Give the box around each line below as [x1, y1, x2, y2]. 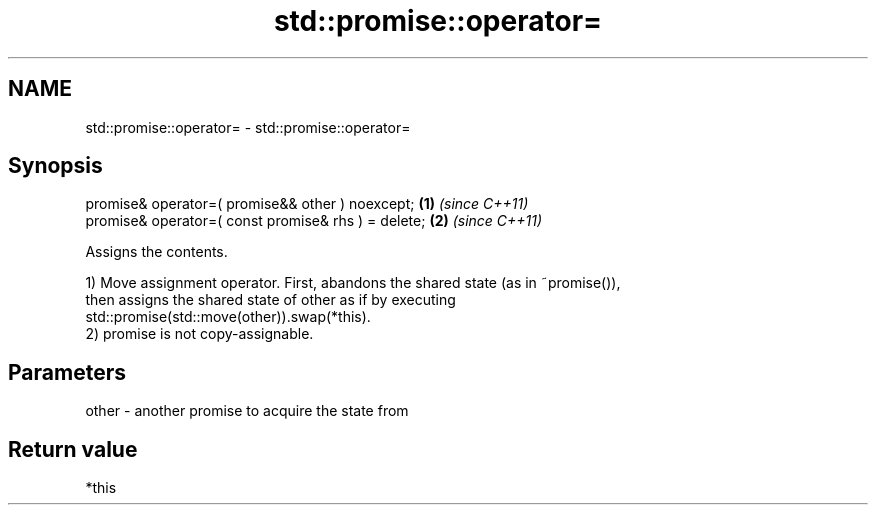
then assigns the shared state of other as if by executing [85, 291, 456, 309]
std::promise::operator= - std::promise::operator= [85, 118, 411, 136]
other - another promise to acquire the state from [85, 402, 409, 420]
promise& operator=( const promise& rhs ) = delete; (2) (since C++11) [85, 212, 543, 230]
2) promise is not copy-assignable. [85, 325, 314, 343]
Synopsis [8, 153, 103, 179]
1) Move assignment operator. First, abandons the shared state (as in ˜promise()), [85, 274, 621, 292]
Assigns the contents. [85, 243, 228, 261]
